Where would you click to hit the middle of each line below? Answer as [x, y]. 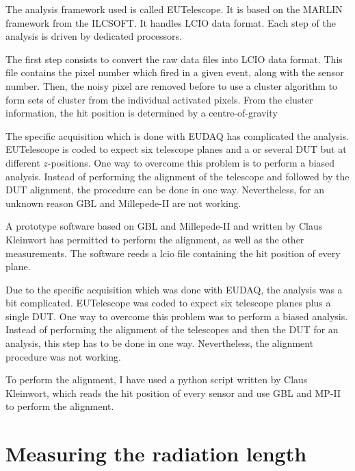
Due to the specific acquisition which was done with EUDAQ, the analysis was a [174, 289]
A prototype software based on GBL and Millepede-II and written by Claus [164, 226]
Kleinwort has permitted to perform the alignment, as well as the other [155, 239]
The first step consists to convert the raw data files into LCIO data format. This [174, 59]
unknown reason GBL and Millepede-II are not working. [123, 203]
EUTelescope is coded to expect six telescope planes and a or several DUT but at [176, 149]
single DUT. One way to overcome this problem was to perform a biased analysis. [177, 316]
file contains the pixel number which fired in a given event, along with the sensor [175, 72]
